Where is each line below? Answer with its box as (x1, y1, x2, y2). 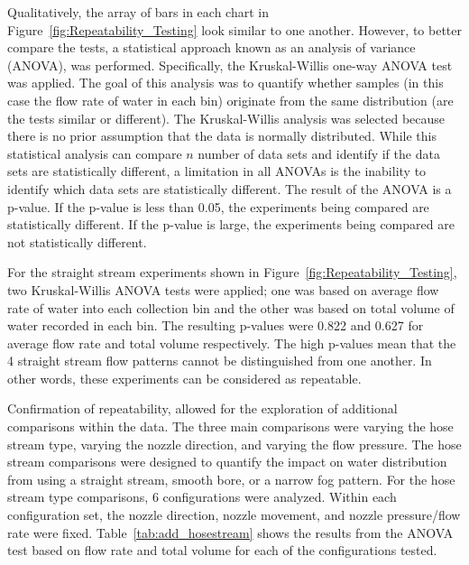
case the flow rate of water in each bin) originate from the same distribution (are (7, 90, 454, 109)
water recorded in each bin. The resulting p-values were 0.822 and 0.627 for (7, 316, 424, 335)
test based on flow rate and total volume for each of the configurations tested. (7, 541, 437, 560)
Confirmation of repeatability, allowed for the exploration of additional (7, 399, 398, 418)
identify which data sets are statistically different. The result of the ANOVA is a (7, 179, 452, 198)
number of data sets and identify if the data (198, 144, 440, 162)
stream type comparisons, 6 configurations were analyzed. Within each (7, 487, 397, 506)
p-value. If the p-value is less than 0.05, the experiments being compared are (7, 197, 429, 216)
